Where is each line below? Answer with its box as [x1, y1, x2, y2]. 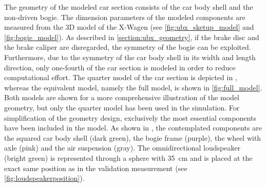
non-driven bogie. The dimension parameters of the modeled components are [4, 11, 245, 22]
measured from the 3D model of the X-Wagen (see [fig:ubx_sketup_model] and [4, 22, 254, 32]
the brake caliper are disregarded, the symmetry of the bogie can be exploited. [4, 42, 251, 52]
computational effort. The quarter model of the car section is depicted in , [4, 72, 237, 83]
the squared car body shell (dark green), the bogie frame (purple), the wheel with [4, 132, 261, 143]
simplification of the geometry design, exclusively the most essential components [4, 112, 256, 123]
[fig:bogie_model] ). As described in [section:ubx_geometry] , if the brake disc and [4, 31, 259, 42]
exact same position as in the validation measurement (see [4, 162, 187, 173]
